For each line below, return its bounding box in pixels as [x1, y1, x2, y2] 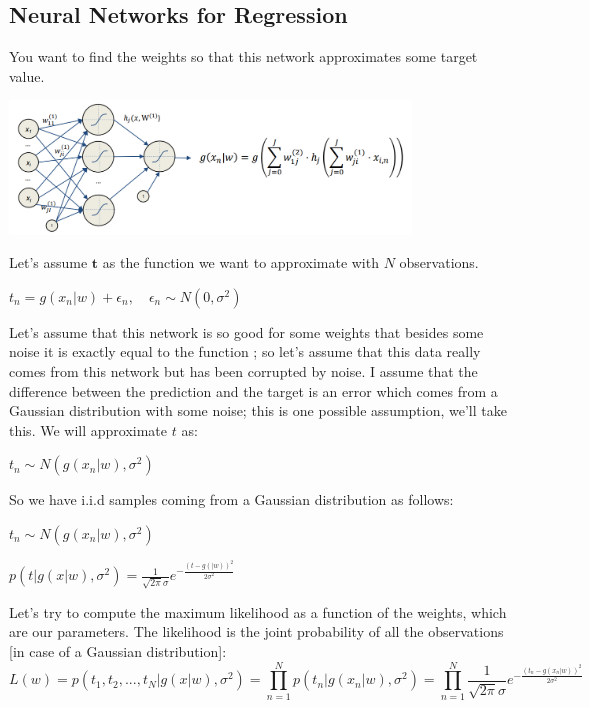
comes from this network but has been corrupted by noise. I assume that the [9, 361, 478, 382]
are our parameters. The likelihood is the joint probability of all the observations [9, 621, 504, 642]
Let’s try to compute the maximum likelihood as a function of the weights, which [9, 601, 507, 622]
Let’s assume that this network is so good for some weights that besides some [9, 321, 484, 342]
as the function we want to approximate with [102, 252, 379, 273]
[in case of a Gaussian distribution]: [9, 641, 227, 662]
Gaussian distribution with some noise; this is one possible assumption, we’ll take [9, 400, 507, 421]
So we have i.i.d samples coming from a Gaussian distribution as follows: [9, 489, 454, 510]
